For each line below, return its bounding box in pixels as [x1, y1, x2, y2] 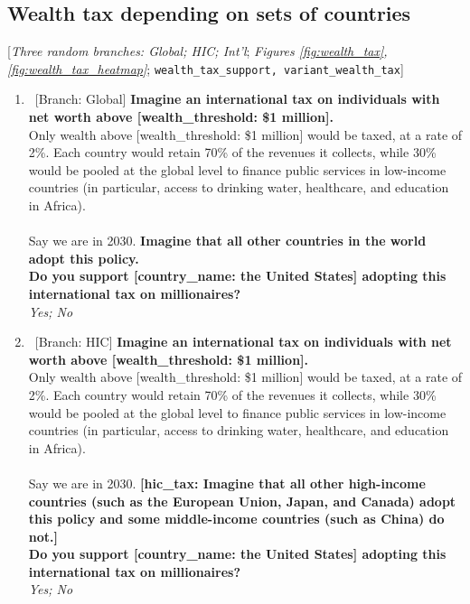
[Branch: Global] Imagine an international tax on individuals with [34, 89, 440, 108]
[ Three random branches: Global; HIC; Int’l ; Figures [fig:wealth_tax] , [7, 42, 388, 60]
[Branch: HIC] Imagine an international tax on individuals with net [34, 332, 452, 351]
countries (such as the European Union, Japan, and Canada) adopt [28, 491, 456, 510]
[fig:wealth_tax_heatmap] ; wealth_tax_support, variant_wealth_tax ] [7, 59, 404, 78]
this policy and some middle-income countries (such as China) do [28, 509, 445, 528]
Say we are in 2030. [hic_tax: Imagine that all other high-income [28, 473, 426, 492]
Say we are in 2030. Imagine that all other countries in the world [28, 231, 427, 250]
